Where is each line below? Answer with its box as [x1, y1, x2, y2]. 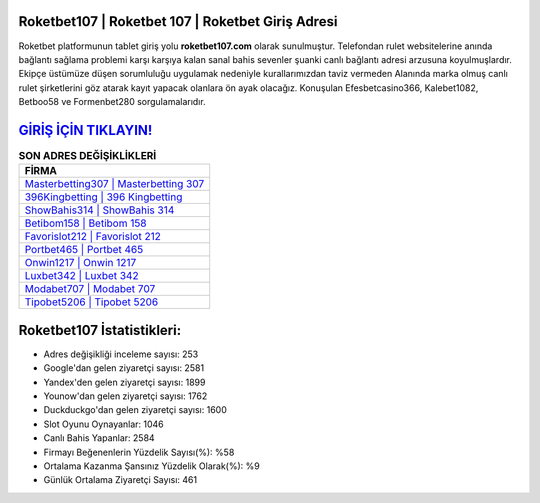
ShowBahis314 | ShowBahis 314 [24, 203, 175, 217]
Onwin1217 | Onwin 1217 [24, 256, 137, 270]
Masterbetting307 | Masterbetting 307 [24, 177, 205, 191]
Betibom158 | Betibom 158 [24, 216, 147, 230]
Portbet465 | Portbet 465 [24, 243, 144, 257]
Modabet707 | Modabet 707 [24, 282, 156, 296]
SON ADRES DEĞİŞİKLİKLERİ [18, 149, 157, 163]
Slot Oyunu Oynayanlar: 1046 [43, 418, 164, 430]
